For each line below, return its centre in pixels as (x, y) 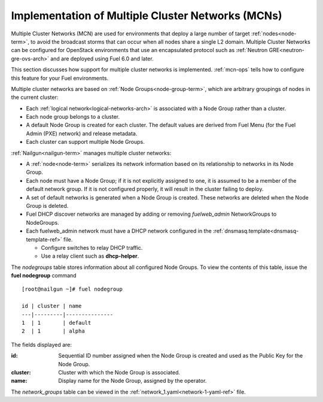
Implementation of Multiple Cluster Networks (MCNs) (147, 16)
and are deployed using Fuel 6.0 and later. (102, 58)
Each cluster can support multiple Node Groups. (85, 142)
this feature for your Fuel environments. (60, 78)
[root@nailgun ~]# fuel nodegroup (72, 289)
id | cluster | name (52, 306)
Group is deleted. (47, 205)
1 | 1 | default (57, 323)
